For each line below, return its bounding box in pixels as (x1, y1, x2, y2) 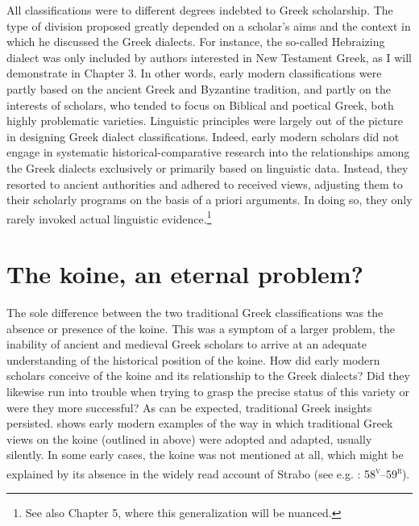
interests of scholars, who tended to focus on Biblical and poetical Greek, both (6, 96, 394, 113)
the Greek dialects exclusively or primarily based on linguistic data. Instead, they (6, 159, 409, 176)
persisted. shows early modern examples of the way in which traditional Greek (6, 415, 393, 432)
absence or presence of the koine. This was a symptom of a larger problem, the (6, 319, 395, 336)
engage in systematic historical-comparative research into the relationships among (6, 144, 410, 161)
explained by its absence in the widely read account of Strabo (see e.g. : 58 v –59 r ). (6, 463, 410, 482)
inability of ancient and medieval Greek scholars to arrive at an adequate (6, 336, 367, 353)
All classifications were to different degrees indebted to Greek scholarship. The (6, 2, 393, 18)
